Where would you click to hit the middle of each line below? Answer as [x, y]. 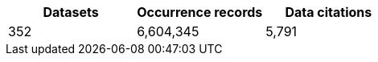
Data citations [329, 12]
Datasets [71, 12]
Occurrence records [200, 12]
